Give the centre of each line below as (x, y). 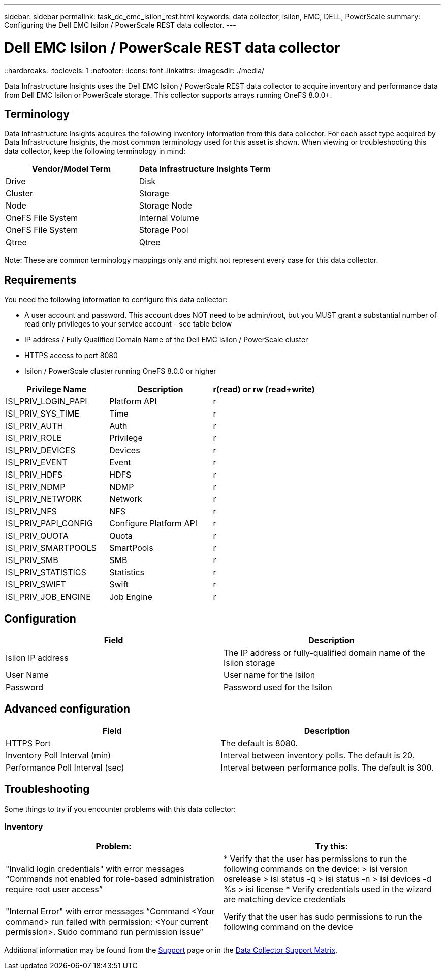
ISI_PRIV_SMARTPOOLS (51, 548)
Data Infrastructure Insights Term (205, 169)
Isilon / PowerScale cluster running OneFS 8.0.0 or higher (120, 371)
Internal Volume (169, 218)
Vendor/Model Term (71, 169)
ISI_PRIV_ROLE (34, 438)
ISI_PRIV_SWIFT (36, 585)
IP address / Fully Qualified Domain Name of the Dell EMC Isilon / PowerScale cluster (166, 340)
